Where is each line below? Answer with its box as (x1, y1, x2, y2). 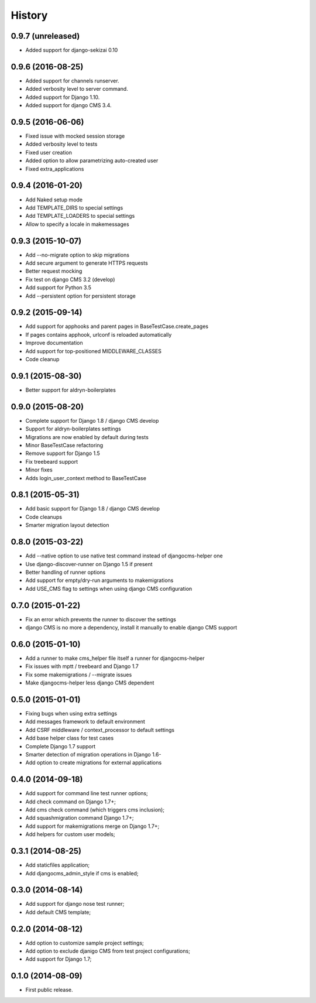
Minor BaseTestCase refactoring (25, 442, 104, 449)
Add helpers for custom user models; (25, 831, 115, 838)
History (11, 9, 48, 22)
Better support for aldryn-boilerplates (25, 386, 116, 393)
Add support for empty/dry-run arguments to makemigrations (25, 577, 174, 584)
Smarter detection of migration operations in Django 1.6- (25, 751, 162, 758)
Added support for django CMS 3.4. (25, 102, 112, 109)
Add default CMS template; (25, 908, 91, 916)
